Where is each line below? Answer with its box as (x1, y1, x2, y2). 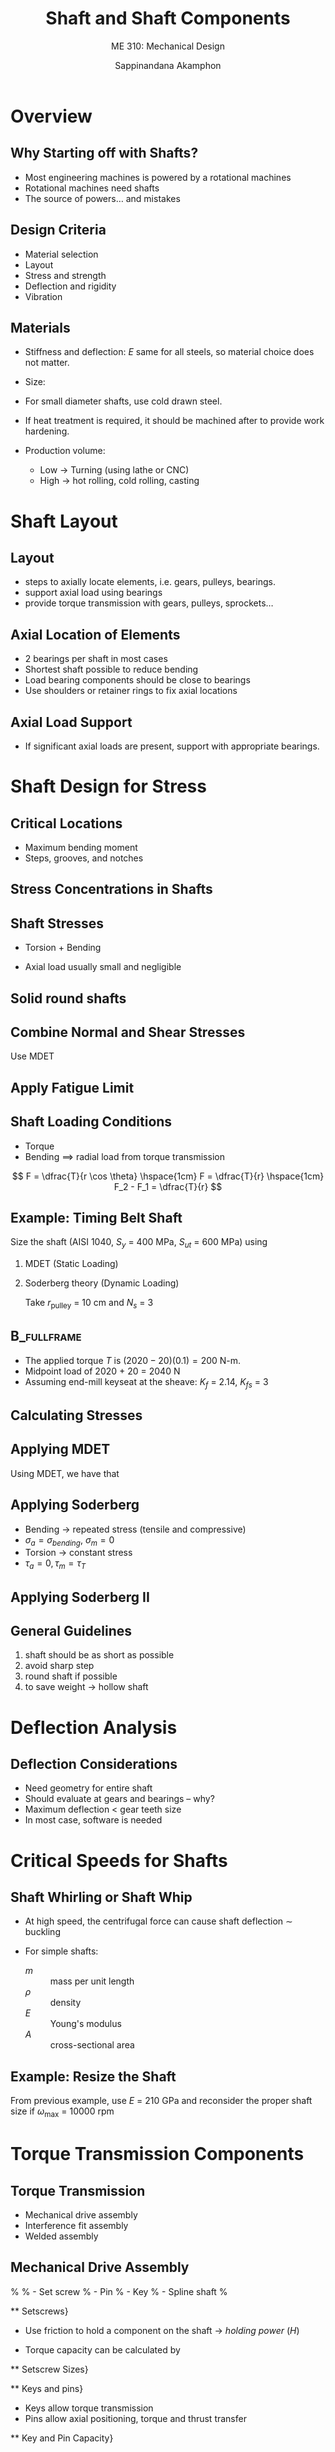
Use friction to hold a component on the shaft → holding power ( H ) (24, 2324, 300, 2336)
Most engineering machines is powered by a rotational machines (24, 171, 292, 183)
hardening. (24, 425, 70, 437)
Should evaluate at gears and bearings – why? (24, 1793, 215, 1805)
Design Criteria (10, 222, 107, 239)
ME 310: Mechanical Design (111, 40, 225, 52)
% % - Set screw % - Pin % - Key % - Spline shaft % (10, 2285, 228, 2297)
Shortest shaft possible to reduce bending (24, 663, 199, 676)
